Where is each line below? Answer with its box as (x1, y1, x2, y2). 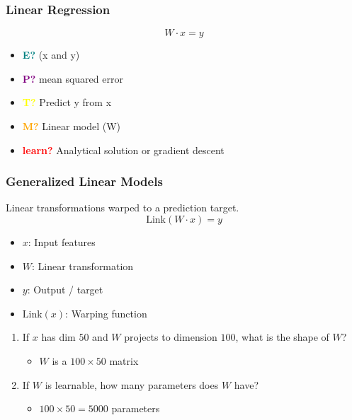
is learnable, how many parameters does (45, 377, 219, 392)
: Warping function (65, 305, 147, 320)
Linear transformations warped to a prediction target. (6, 200, 239, 215)
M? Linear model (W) (22, 119, 121, 133)
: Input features (28, 235, 96, 249)
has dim (41, 329, 76, 344)
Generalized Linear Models (6, 173, 163, 190)
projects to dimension (124, 329, 217, 344)
